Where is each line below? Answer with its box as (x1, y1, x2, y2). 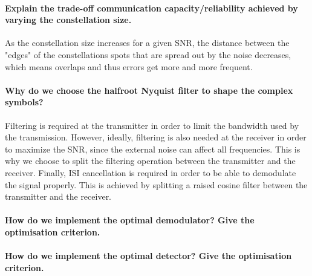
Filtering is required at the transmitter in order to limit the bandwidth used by (5, 119, 299, 131)
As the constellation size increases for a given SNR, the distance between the (5, 36, 290, 49)
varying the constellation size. (5, 13, 132, 26)
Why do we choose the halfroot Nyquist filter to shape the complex (5, 84, 293, 96)
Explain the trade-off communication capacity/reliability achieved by (5, 1, 298, 14)
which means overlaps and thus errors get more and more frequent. (5, 60, 253, 73)
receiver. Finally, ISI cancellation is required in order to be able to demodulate (5, 166, 296, 179)
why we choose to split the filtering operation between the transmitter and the (5, 154, 296, 167)
